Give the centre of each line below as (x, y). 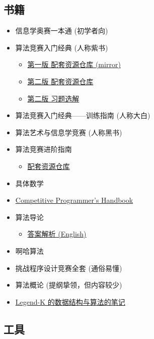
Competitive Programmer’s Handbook (74, 200)
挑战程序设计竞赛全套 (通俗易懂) (69, 268)
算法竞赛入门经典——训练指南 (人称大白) (83, 115)
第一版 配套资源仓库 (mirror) (74, 64)
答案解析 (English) (57, 234)
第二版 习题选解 (53, 98)
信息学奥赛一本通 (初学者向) (62, 31)
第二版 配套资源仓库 (60, 81)
